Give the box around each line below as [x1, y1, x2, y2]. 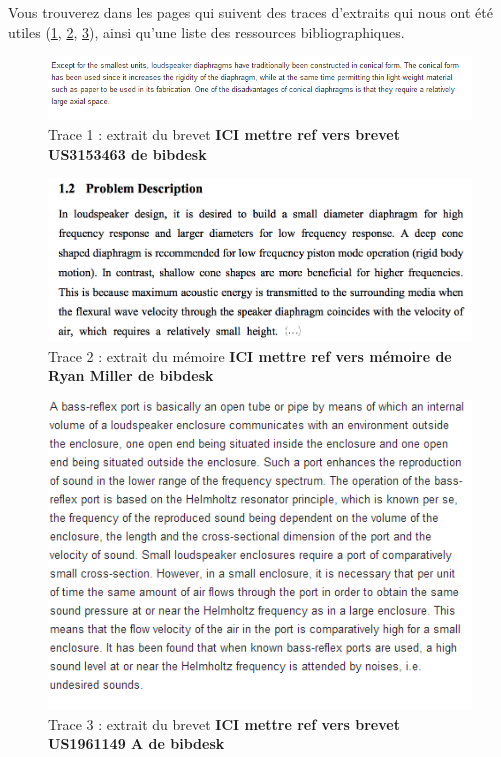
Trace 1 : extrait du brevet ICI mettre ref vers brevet [48, 124, 400, 145]
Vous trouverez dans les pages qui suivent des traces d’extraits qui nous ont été [8, 2, 493, 22]
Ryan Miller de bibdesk [48, 365, 214, 386]
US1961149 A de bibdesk [48, 733, 225, 754]
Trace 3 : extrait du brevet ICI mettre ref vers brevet [48, 713, 400, 734]
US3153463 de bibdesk [48, 143, 207, 164]
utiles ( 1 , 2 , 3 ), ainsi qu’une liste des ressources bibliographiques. [8, 21, 405, 42]
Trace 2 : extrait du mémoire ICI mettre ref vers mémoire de [48, 345, 452, 366]
